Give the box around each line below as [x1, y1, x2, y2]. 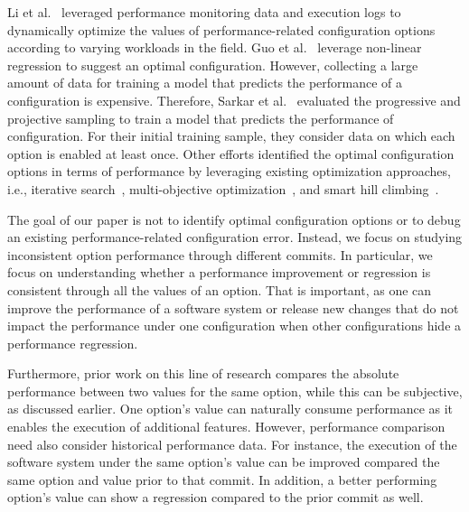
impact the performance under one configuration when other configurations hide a [7, 316, 462, 335]
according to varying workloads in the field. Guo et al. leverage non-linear [7, 38, 422, 57]
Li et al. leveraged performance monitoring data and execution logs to [7, 3, 401, 21]
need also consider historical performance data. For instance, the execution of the [7, 434, 457, 453]
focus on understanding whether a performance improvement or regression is [7, 263, 431, 282]
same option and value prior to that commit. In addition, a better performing [7, 470, 437, 489]
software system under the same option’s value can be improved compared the [7, 452, 440, 471]
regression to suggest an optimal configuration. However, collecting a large [7, 55, 418, 74]
